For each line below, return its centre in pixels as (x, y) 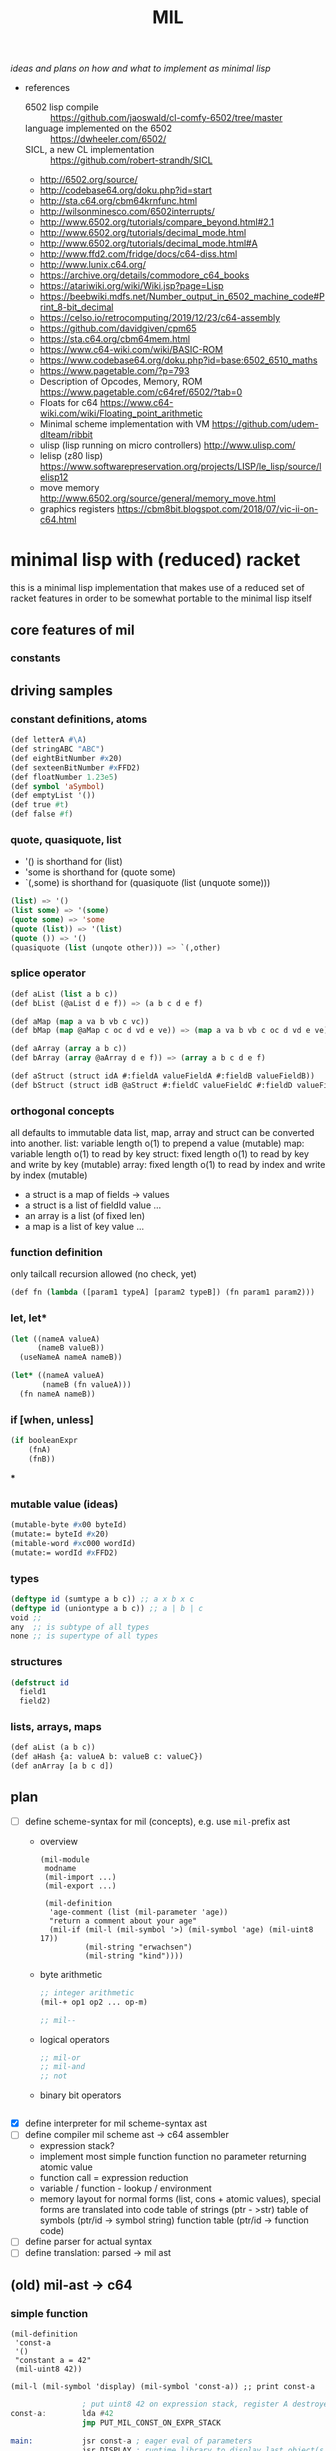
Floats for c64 (68, 403)
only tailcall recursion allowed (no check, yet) (103, 1274)
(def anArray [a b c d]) (62, 1766)
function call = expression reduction (114, 2178)
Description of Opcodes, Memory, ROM (121, 382)
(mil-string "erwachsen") (138, 1947)
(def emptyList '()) (53, 796)
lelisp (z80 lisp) (71, 456)
